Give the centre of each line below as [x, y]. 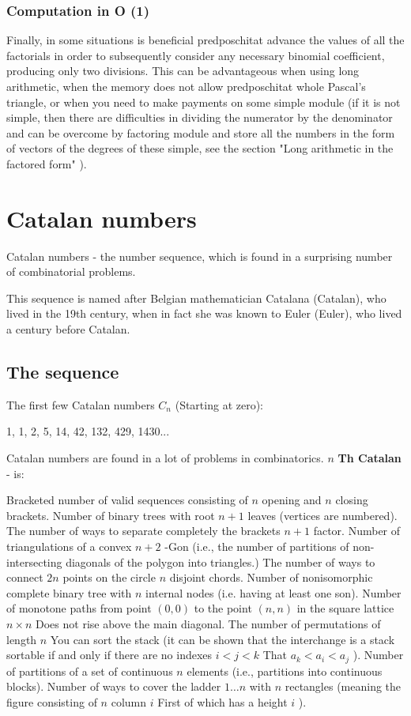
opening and [292, 500]
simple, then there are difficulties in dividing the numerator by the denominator [200, 117]
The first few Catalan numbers [81, 404]
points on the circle [109, 577]
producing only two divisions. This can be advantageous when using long [183, 71]
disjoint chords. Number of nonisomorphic [271, 577]
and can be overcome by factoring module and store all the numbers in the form [201, 132]
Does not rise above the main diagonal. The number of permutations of [208, 623]
